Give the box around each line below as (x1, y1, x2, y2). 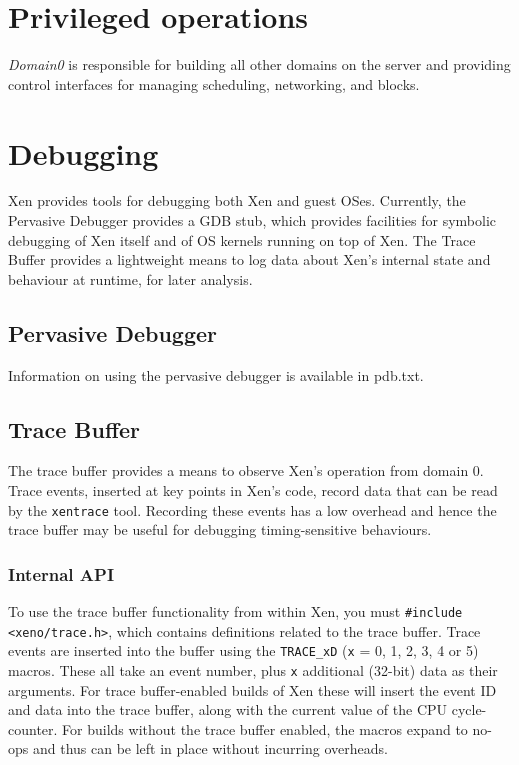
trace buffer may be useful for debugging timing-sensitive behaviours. (8, 519, 432, 540)
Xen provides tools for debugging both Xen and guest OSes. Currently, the (8, 190, 466, 211)
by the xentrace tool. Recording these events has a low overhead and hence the (8, 499, 497, 520)
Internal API (8, 561, 115, 586)
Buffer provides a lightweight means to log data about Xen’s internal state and (8, 249, 491, 270)
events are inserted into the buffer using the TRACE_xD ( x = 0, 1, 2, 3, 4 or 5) (8, 640, 479, 661)
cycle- (451, 699, 487, 720)
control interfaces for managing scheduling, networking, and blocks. (8, 73, 420, 94)
